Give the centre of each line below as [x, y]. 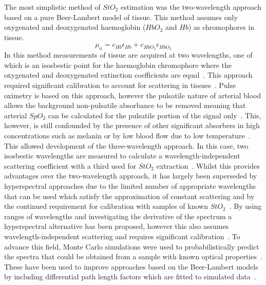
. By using [245, 206]
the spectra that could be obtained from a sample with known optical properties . [133, 256]
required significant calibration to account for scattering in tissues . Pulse [120, 85]
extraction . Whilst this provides [208, 165]
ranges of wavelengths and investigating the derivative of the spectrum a [118, 216]
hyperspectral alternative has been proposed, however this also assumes [117, 226]
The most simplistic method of [52, 7]
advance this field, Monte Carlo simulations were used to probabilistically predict [132, 246]
